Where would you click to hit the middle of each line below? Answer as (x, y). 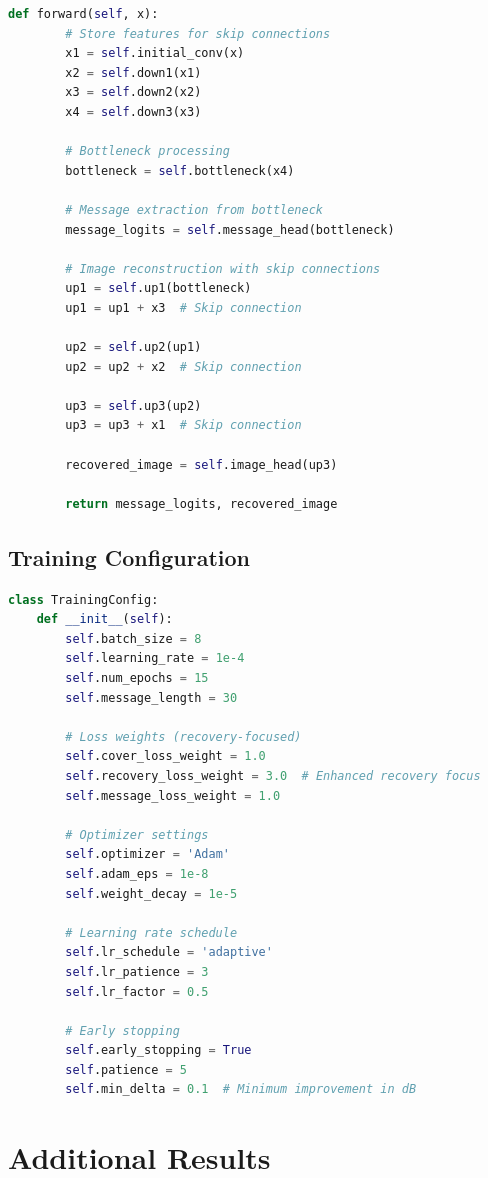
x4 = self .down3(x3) (133, 111)
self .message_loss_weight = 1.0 (173, 795)
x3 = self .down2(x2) (133, 92)
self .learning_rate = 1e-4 (155, 658)
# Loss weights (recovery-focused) (183, 736)
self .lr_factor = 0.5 (137, 991)
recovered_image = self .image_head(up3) (201, 464)
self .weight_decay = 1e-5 (151, 893)
